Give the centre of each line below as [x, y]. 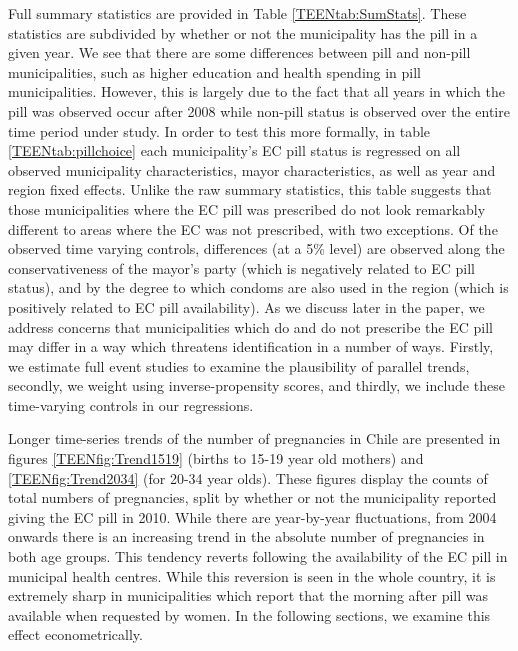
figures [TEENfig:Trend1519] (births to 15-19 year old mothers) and [216, 458]
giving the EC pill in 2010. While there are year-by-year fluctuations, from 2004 [252, 516]
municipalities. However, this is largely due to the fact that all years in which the [257, 91]
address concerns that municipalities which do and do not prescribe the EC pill [250, 326]
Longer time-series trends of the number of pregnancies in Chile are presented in [254, 438]
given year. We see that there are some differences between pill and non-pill [239, 52]
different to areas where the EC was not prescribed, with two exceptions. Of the [253, 228]
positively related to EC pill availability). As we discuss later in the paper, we [246, 306]
